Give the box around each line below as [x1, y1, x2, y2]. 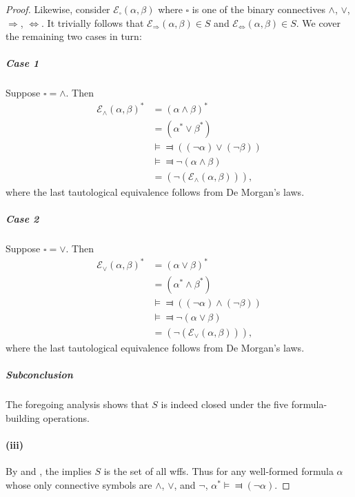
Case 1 [6, 56, 39, 70]
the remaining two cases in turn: [6, 29, 142, 43]
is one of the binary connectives [192, 2, 325, 16]
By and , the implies [6, 464, 92, 478]
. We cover [296, 15, 341, 30]
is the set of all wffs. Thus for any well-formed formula [103, 464, 334, 478]
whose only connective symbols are [6, 477, 152, 491]
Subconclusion [6, 367, 73, 382]
